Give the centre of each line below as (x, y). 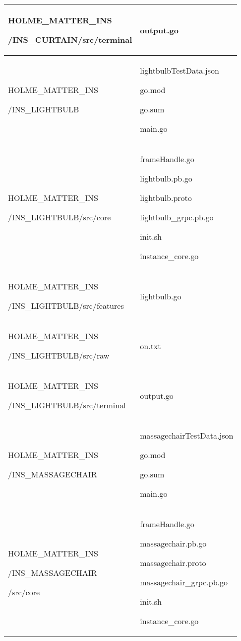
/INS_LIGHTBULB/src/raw (59, 355)
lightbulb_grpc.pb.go (177, 217)
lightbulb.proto (166, 198)
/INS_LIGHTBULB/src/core (60, 217)
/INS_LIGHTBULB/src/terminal (67, 405)
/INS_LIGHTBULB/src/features (66, 306)
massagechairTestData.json (187, 435)
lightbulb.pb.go (166, 178)
